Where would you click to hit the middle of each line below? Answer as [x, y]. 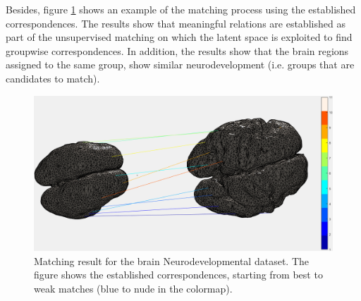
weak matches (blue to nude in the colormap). [133, 288]
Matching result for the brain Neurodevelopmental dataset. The [171, 260]
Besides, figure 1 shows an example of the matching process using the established [181, 9]
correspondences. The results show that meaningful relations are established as [176, 23]
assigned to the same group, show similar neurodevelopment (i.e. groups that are [180, 64]
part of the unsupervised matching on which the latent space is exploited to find [179, 37]
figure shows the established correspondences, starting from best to [178, 275]
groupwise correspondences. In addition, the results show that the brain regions [177, 50]
